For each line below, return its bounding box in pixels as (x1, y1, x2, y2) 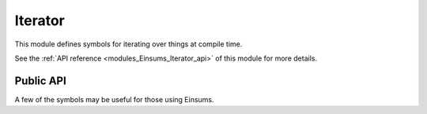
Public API (14, 74, 66, 87)
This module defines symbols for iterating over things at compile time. (14, 39, 243, 49)
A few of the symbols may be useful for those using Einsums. (14, 94, 214, 104)
